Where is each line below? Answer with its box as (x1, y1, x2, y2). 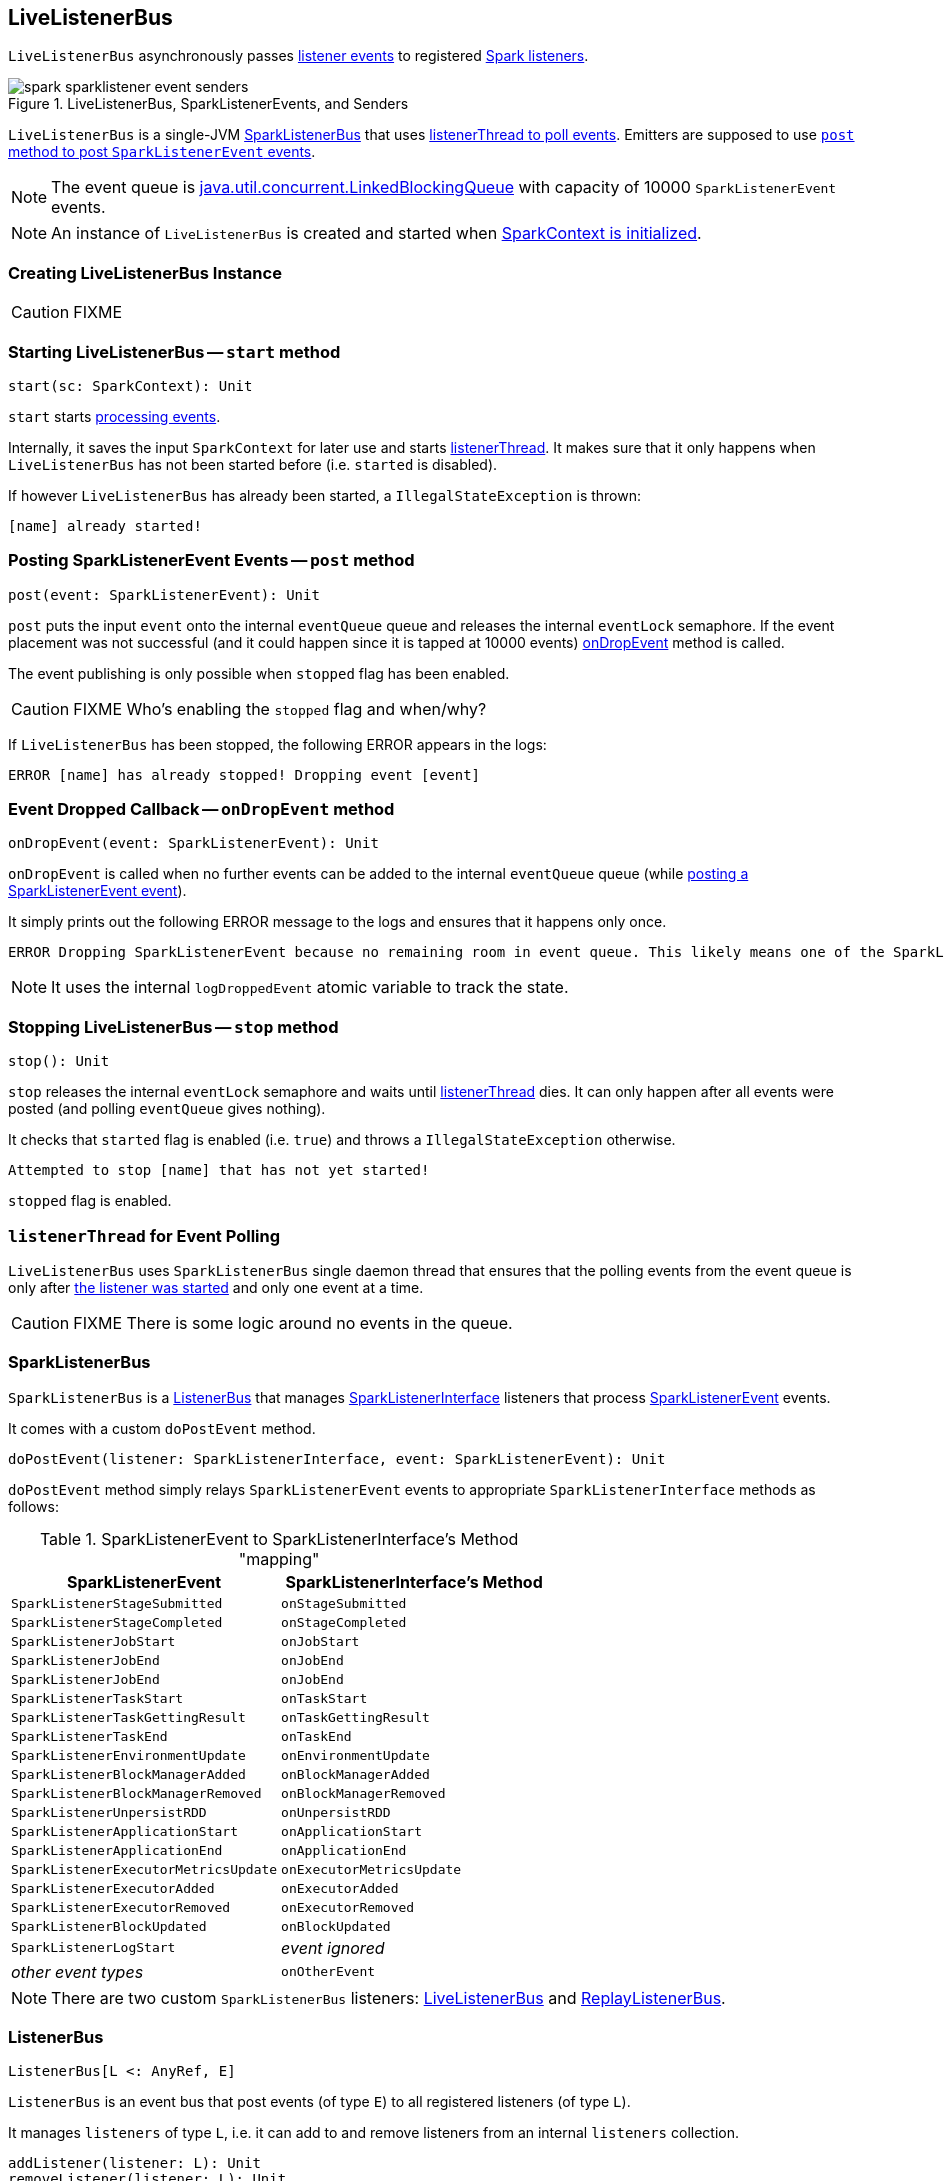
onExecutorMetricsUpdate (281, 1861, 462, 1877)
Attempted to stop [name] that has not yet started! (8, 1162, 430, 1179)
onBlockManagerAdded (281, 1766, 430, 1782)
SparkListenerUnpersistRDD (11, 1804, 207, 1820)
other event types (11, 1961, 144, 1982)
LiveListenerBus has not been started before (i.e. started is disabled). (8, 455, 498, 473)
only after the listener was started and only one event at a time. (8, 1278, 424, 1296)
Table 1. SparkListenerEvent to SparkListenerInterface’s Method (39, 1528, 519, 1549)
